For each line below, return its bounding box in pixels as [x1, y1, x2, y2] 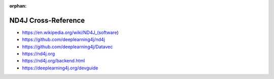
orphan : [9, 3, 27, 9]
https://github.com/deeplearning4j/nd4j [22, 36, 105, 43]
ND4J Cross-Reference [9, 16, 85, 25]
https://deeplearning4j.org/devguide [22, 65, 98, 71]
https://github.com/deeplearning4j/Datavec [22, 44, 113, 50]
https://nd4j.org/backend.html [22, 58, 85, 64]
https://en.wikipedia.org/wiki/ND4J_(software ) [22, 29, 119, 35]
